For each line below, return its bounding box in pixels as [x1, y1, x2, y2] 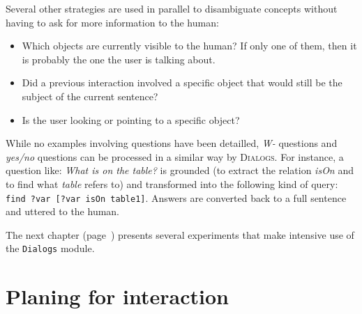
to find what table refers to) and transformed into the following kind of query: [6, 176, 338, 191]
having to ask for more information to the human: [6, 15, 219, 29]
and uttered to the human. [6, 204, 120, 219]
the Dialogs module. [6, 241, 95, 256]
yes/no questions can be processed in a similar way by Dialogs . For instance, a [6, 149, 344, 164]
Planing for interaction [6, 282, 229, 311]
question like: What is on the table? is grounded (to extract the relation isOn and [6, 163, 354, 178]
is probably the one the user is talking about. [22, 52, 216, 66]
